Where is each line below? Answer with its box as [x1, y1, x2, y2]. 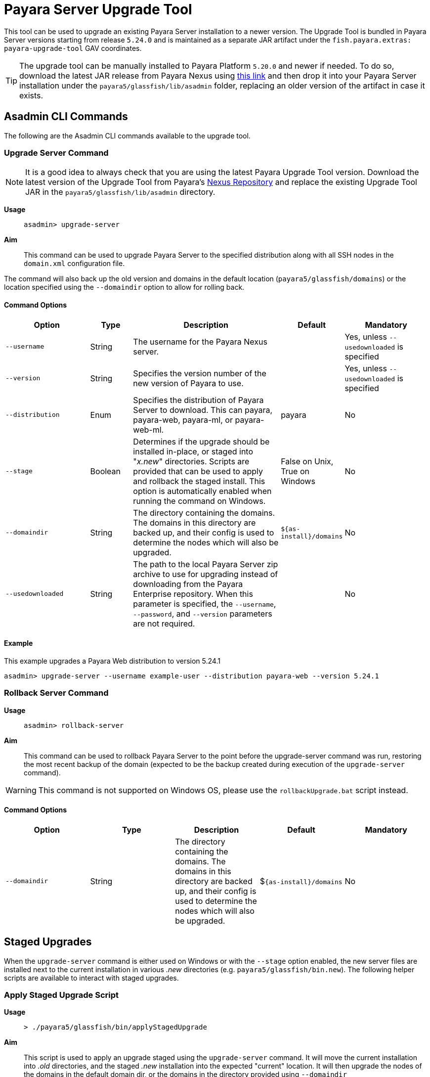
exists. [19, 90, 43, 100]
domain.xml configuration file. [24, 259, 125, 268]
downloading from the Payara [133, 579, 243, 589]
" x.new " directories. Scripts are [133, 456, 250, 466]
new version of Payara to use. [133, 378, 244, 388]
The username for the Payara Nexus [133, 336, 267, 347]
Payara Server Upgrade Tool [4, 1, 192, 18]
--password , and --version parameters [133, 608, 272, 619]
